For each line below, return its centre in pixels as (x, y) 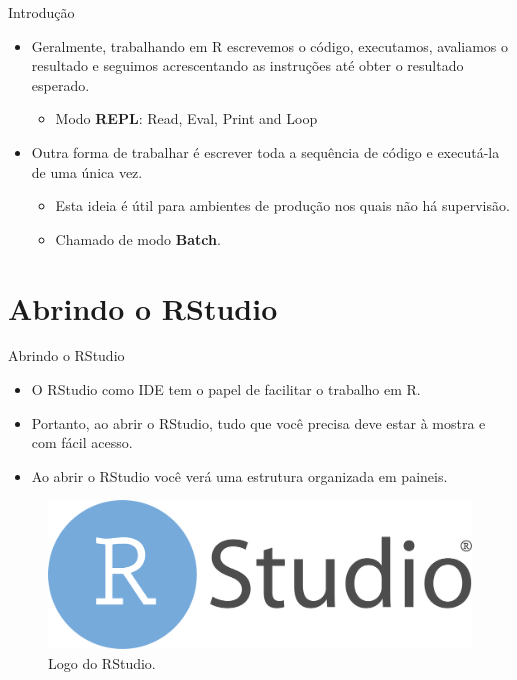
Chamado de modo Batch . (138, 238)
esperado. (60, 84)
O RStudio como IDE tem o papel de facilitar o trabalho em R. (226, 389)
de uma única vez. (87, 171)
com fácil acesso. (82, 442)
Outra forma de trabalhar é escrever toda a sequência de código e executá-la (265, 151)
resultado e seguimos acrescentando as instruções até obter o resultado (247, 65)
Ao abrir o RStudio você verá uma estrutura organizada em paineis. (239, 475)
